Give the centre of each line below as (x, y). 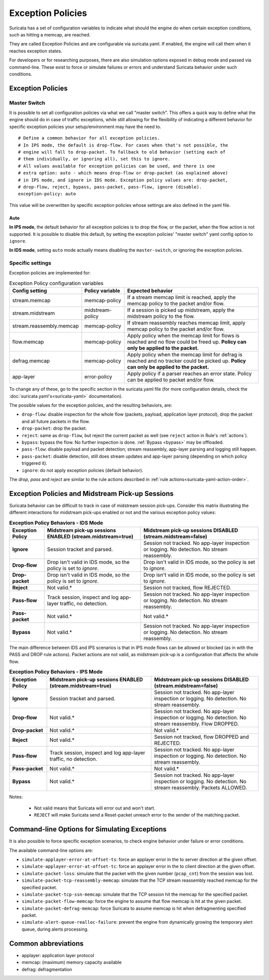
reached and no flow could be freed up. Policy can (187, 342)
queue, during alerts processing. (55, 929)
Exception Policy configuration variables (57, 283)
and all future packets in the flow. (56, 421)
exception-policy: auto (47, 194)
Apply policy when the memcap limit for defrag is (185, 355)
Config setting (30, 291)
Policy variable (102, 291)
